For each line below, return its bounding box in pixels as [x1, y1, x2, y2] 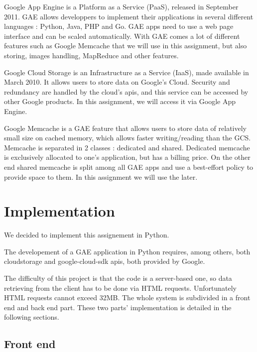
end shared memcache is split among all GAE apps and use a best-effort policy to [4, 161, 254, 172]
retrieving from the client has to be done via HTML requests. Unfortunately [4, 282, 237, 293]
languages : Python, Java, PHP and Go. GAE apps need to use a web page [4, 21, 234, 31]
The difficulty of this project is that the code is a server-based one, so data [4, 273, 232, 283]
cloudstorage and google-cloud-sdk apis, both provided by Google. [4, 256, 205, 266]
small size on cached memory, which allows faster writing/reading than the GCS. [4, 132, 251, 143]
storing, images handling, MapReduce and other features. [4, 50, 179, 60]
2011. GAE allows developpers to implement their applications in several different [4, 11, 254, 21]
